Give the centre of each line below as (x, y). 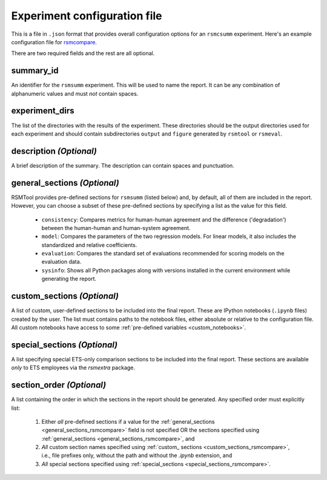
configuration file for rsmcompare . (54, 42)
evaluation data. (61, 262)
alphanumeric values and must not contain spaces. (75, 93)
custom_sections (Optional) (65, 296)
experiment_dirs (43, 111)
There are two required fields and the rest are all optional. (83, 53)
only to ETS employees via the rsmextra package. (73, 368)
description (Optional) (54, 151)
